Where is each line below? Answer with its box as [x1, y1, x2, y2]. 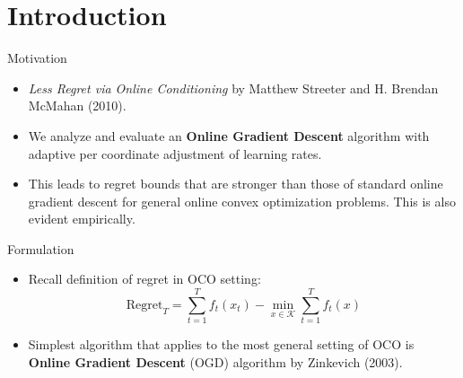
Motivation [7, 48, 67, 67]
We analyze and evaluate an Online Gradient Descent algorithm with [28, 126, 430, 145]
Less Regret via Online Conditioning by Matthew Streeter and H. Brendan [28, 78, 439, 97]
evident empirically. [28, 209, 135, 228]
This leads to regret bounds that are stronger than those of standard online [28, 174, 443, 193]
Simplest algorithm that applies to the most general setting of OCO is [28, 335, 415, 354]
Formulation [7, 239, 74, 258]
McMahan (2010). [28, 96, 127, 115]
